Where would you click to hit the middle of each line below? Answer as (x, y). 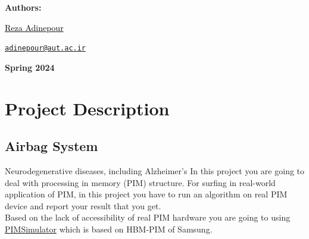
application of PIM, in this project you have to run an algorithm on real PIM (146, 194)
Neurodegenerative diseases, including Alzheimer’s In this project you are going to (155, 171)
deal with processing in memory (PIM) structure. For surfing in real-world (140, 182)
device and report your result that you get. (83, 205)
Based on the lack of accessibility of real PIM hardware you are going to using (148, 217)
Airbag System (51, 146)
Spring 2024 (30, 67)
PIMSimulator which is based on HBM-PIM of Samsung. (109, 229)
